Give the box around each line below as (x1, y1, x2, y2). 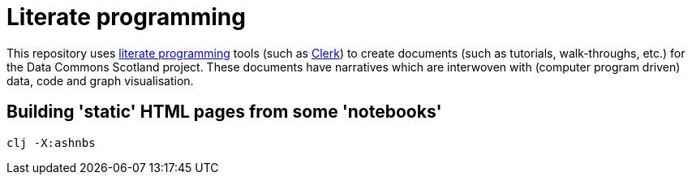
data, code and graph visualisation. (6, 73, 194, 88)
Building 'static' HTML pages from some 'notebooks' (6, 101, 442, 123)
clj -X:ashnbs (6, 136, 96, 149)
